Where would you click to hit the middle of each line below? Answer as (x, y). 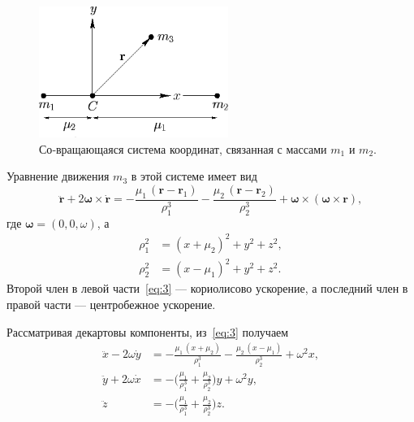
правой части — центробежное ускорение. (111, 304)
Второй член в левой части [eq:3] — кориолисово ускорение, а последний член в (207, 288)
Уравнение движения (58, 176)
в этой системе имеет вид (194, 176)
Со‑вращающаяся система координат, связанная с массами (183, 148)
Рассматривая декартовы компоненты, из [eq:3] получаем (148, 331)
